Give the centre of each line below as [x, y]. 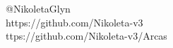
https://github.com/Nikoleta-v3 [74, 22]
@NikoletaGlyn [38, 9]
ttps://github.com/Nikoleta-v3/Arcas [86, 36]
